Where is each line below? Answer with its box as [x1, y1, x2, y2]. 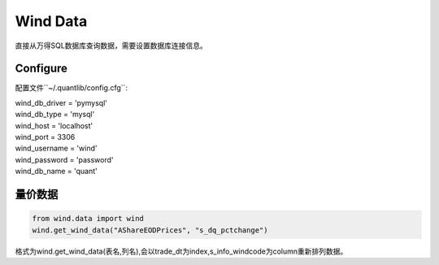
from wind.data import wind [32, 214, 144, 224]
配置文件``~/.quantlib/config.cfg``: [15, 83, 128, 93]
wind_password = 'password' [15, 154, 114, 164]
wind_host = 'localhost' [15, 120, 93, 130]
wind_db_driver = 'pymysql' [15, 98, 107, 107]
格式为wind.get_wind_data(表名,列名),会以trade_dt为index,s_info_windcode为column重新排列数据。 [15, 246, 348, 256]
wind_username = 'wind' [15, 143, 98, 154]
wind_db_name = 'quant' [15, 167, 98, 176]
